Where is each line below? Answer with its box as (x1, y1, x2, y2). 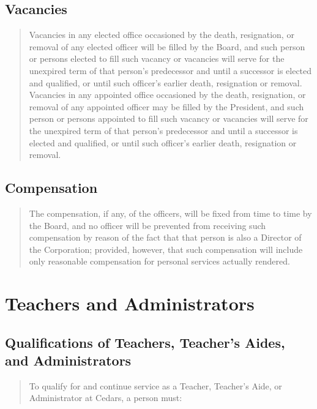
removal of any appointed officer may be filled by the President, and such (29, 100, 304, 113)
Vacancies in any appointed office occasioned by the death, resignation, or (29, 88, 306, 101)
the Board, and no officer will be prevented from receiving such (29, 219, 266, 231)
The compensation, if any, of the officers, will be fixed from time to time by (29, 206, 312, 219)
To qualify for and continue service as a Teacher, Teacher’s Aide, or (29, 379, 282, 392)
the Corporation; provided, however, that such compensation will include (29, 242, 303, 255)
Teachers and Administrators (5, 291, 255, 316)
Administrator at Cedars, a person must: (29, 391, 182, 404)
